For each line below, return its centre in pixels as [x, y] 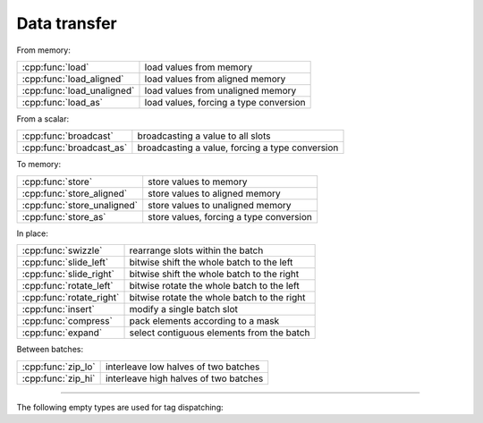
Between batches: [50, 350]
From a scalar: [43, 118]
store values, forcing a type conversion [230, 216]
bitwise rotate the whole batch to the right [217, 298]
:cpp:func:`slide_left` [65, 262]
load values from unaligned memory [220, 90]
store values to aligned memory [214, 193]
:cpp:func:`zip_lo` [59, 367]
